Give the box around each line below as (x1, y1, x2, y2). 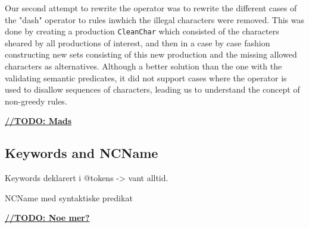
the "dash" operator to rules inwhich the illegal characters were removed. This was (5, 13, 305, 26)
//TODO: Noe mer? (5, 211, 90, 224)
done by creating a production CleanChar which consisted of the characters (5, 25, 279, 37)
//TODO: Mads (5, 115, 72, 127)
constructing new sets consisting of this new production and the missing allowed (5, 48, 297, 61)
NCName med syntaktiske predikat (5, 191, 133, 204)
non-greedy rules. (5, 94, 67, 107)
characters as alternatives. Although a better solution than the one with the (5, 60, 282, 72)
